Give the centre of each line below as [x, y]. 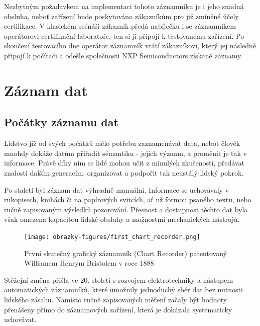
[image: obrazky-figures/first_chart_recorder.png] [112, 237]
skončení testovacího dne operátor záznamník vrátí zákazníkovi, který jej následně [130, 46]
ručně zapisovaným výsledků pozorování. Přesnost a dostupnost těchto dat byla [126, 209]
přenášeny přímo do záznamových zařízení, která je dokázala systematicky [118, 309]
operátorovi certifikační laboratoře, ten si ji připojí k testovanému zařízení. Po [124, 35]
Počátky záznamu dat [61, 122]
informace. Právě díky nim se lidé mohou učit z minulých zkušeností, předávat [124, 163]
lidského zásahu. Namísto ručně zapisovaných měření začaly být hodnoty [116, 299]
